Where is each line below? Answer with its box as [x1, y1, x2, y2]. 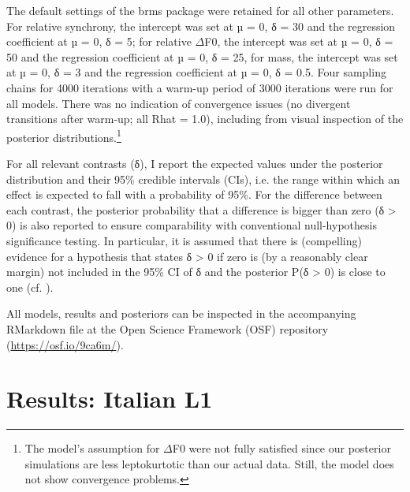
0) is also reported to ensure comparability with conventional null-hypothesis [6, 217, 377, 233]
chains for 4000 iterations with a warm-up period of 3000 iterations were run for [6, 79, 393, 95]
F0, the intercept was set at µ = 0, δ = [204, 33, 393, 50]
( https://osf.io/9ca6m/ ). [6, 336, 124, 352]
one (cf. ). [6, 278, 54, 295]
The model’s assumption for [24, 440, 160, 457]
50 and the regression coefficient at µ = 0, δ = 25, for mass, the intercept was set [6, 48, 398, 65]
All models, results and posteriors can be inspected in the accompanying [6, 305, 356, 322]
